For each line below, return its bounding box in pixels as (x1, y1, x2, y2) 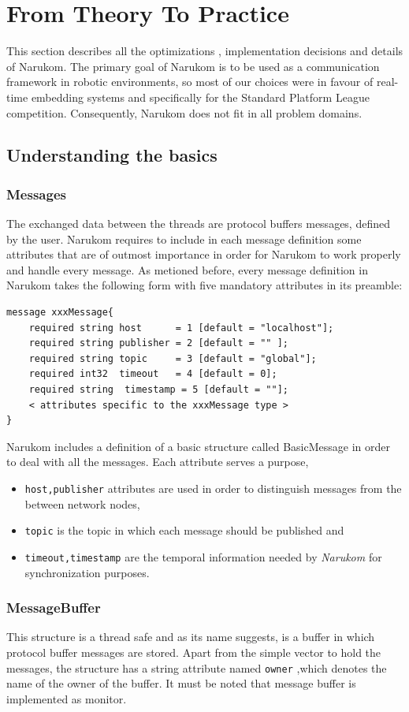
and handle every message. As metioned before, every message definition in (6, 261, 368, 278)
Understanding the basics (6, 143, 218, 167)
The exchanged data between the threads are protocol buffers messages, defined (6, 215, 390, 232)
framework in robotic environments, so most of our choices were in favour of (6, 73, 374, 90)
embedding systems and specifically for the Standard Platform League (31, 88, 370, 105)
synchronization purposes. (24, 564, 150, 580)
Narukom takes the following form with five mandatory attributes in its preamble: (6, 277, 403, 293)
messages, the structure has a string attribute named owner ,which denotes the (6, 659, 387, 676)
